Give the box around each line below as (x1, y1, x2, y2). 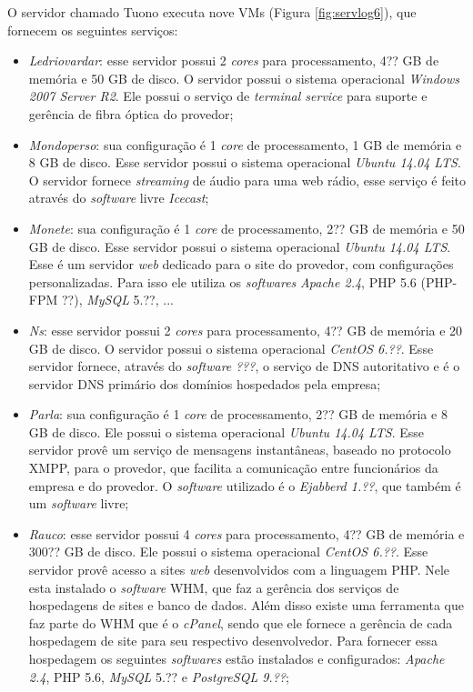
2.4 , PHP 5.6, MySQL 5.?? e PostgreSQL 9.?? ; (28, 667, 289, 686)
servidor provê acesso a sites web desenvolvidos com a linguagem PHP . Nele (28, 560, 450, 579)
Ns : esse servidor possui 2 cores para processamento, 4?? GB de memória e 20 (28, 320, 463, 339)
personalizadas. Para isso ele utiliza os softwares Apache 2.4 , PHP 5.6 (28, 272, 417, 291)
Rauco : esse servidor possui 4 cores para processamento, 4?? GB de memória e (28, 524, 465, 543)
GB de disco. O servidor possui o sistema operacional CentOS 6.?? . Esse (28, 338, 434, 357)
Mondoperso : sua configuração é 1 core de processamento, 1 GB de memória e (28, 135, 462, 154)
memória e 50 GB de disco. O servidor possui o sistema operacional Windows (28, 68, 460, 87)
